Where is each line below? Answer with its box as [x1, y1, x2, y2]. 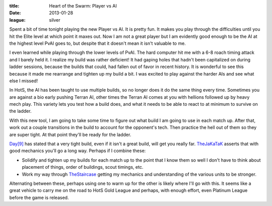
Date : [9, 10, 21, 16]
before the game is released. [9, 194, 69, 200]
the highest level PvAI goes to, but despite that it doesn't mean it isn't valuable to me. [9, 40, 186, 46]
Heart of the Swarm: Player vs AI [49, 3, 117, 9]
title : [9, 3, 20, 9]
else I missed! [9, 78, 38, 84]
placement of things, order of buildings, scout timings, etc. [22, 164, 144, 170]
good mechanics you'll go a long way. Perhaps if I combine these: [9, 148, 146, 154]
